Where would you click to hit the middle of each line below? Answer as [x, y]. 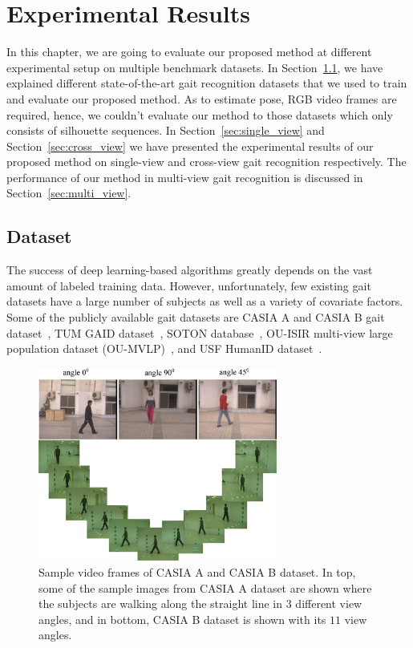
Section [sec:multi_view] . [69, 193]
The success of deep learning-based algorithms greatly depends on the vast [190, 270]
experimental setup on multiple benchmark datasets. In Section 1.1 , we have [195, 67]
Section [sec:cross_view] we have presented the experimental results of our [190, 146]
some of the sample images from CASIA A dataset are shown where [205, 587]
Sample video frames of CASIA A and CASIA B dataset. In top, [197, 571]
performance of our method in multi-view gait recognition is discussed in [185, 177]
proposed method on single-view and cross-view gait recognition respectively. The [206, 162]
